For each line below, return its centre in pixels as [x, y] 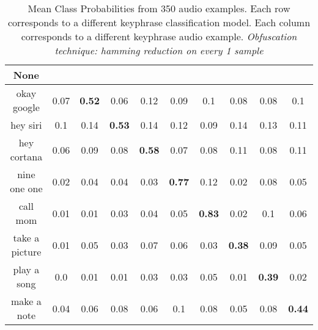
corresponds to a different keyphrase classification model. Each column [159, 22]
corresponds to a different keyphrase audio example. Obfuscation [159, 36]
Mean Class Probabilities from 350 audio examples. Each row [159, 8]
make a [26, 301]
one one [26, 188]
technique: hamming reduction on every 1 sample [159, 50]
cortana [26, 156]
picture [26, 252]
